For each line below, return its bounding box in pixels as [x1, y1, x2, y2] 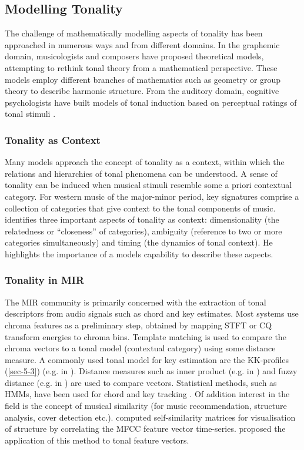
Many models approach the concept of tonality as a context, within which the [5, 156, 285, 168]
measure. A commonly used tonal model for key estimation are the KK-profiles [5, 353, 289, 365]
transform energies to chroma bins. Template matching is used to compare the [5, 330, 286, 342]
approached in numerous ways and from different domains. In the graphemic [5, 38, 280, 51]
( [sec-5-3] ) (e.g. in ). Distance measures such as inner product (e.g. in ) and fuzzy [5, 365, 298, 377]
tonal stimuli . [5, 108, 56, 120]
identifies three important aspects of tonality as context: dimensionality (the [5, 213, 279, 226]
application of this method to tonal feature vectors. [5, 434, 189, 446]
